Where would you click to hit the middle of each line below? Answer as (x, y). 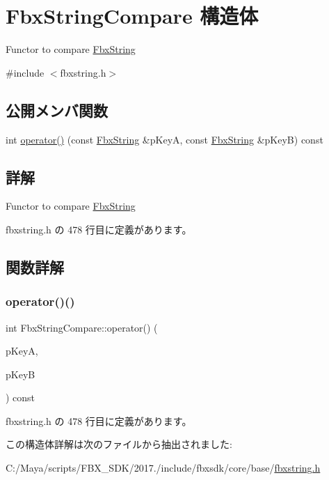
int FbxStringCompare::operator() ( (82, 327)
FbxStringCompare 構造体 (132, 16)
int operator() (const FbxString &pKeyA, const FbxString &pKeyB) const (164, 139)
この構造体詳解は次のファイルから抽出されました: (119, 444)
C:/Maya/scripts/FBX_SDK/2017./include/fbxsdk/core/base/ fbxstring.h (163, 468)
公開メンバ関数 (57, 110)
